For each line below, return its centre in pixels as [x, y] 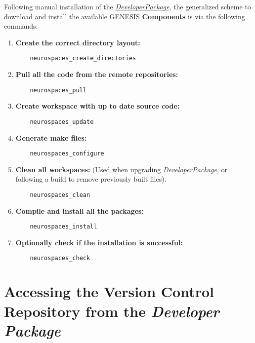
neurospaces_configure [67, 154]
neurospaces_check [60, 258]
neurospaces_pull [58, 90]
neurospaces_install [64, 227]
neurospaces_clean [60, 195]
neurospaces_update [62, 122]
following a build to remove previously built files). [91, 179]
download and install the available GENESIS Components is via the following [125, 16]
